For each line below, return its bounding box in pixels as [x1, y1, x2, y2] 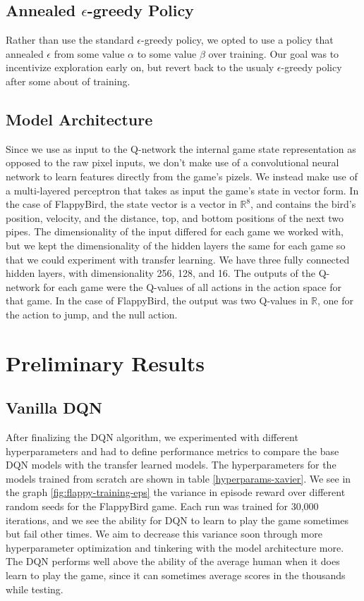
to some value [137, 46, 197, 61]
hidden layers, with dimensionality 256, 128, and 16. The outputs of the [6, 266, 315, 280]
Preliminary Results [6, 348, 205, 377]
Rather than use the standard [6, 32, 134, 47]
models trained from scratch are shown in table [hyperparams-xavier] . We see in [6, 471, 351, 485]
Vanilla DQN [6, 397, 102, 419]
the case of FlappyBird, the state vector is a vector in [6, 197, 237, 211]
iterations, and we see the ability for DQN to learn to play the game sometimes [6, 512, 348, 527]
